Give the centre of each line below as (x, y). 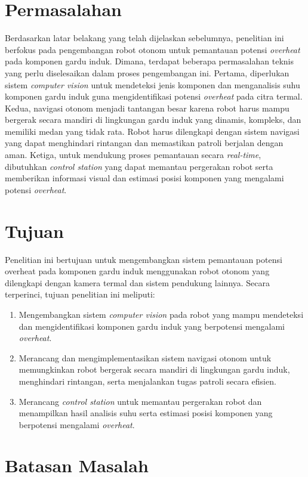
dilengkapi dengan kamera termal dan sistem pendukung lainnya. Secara (138, 282)
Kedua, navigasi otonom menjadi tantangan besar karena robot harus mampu (147, 108)
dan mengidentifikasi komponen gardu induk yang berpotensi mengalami (152, 326)
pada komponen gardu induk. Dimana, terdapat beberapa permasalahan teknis (149, 61)
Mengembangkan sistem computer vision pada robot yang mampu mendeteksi (161, 314)
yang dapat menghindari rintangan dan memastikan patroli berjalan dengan (144, 143)
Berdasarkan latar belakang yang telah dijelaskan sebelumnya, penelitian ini (144, 38)
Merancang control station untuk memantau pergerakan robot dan (140, 401)
